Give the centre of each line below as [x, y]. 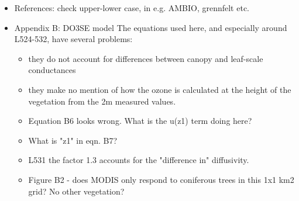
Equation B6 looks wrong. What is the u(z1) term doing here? [140, 121]
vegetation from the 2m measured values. [102, 101]
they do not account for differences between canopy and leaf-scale [146, 58]
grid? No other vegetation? [76, 191]
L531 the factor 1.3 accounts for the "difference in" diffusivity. [139, 160]
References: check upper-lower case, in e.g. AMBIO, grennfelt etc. [132, 8]
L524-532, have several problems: [73, 39]
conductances [52, 70]
